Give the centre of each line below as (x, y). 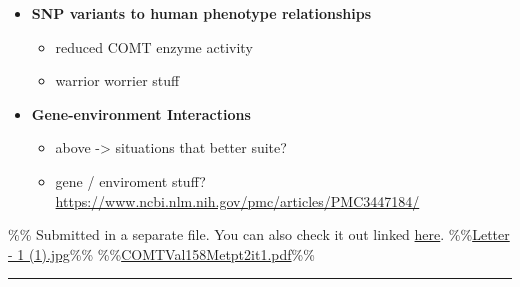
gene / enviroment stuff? (130, 180)
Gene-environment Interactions (141, 113)
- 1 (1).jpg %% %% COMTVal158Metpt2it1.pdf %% (161, 253)
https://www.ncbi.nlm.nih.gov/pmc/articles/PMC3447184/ (237, 200)
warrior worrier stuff (117, 80)
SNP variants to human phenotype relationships (201, 13)
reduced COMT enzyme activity (154, 46)
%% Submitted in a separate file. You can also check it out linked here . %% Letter (259, 234)
